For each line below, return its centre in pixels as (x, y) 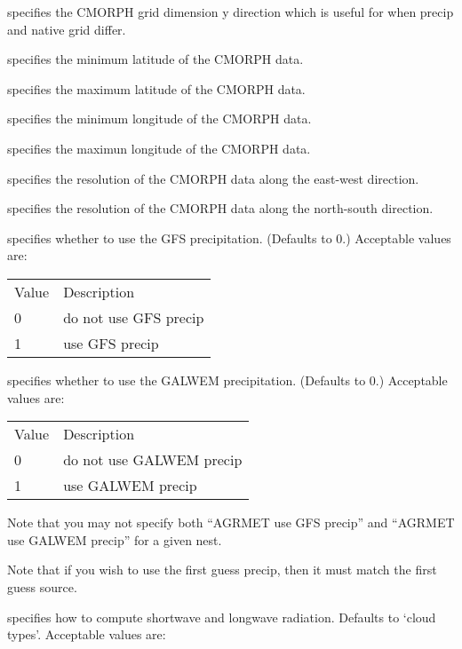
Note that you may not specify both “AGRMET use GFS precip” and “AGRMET (231, 522)
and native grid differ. (67, 29)
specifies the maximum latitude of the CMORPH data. (156, 88)
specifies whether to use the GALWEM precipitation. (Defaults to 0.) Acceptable (227, 380)
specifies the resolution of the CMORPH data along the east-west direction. (213, 178)
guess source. (42, 586)
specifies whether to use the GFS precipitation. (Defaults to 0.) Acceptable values (229, 237)
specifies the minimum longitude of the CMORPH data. (159, 119)
